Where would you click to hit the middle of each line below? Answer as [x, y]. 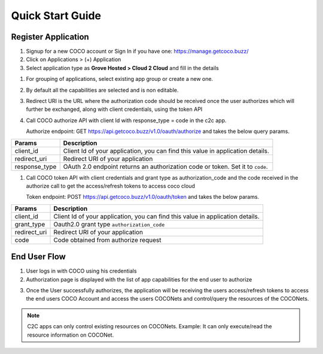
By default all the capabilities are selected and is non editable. [102, 90]
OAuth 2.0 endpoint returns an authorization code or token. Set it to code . [166, 167]
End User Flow [38, 257]
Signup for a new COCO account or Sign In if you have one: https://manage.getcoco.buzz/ [137, 52]
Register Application [50, 37]
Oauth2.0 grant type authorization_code [109, 224]
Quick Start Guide [56, 16]
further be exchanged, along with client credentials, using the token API [114, 109]
